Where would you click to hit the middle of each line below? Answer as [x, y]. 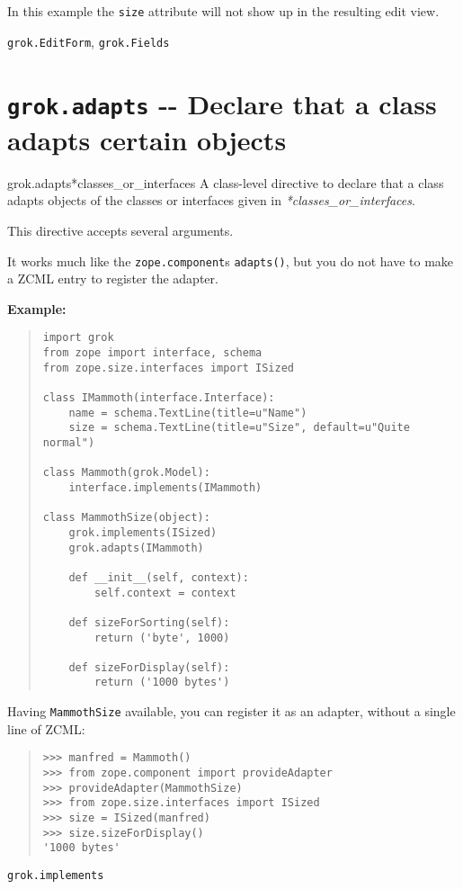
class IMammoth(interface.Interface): [159, 398]
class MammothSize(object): [126, 518]
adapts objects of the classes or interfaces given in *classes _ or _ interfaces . [211, 200]
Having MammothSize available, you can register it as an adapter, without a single [231, 711]
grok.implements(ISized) [143, 532]
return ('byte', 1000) [162, 638]
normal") [69, 442]
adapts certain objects [147, 139]
